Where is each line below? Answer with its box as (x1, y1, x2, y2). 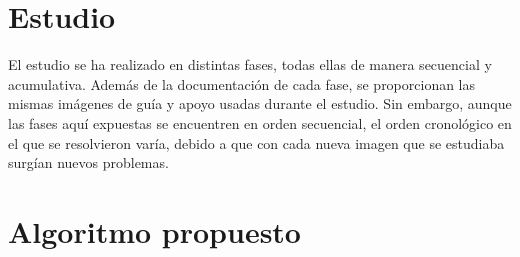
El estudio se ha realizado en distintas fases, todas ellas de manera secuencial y (8, 54, 492, 75)
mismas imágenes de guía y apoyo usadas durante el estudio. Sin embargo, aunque (8, 93, 512, 114)
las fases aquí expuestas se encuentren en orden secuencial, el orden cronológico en (8, 112, 512, 133)
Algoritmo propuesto (8, 210, 301, 251)
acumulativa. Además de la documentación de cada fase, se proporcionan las (8, 73, 476, 94)
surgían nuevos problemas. (8, 152, 169, 173)
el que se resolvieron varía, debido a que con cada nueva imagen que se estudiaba (8, 132, 505, 153)
